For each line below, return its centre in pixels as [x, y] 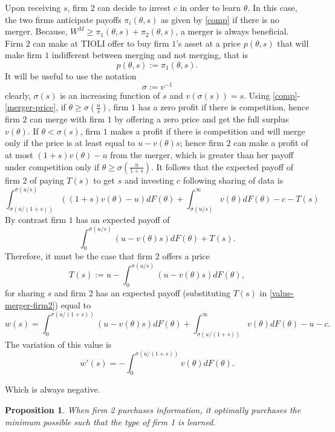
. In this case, [272, 7]
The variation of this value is [58, 344]
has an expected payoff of [123, 219]
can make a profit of [271, 143]
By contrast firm [36, 219]
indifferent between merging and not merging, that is [150, 55]
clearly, [18, 95]
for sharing [25, 293]
